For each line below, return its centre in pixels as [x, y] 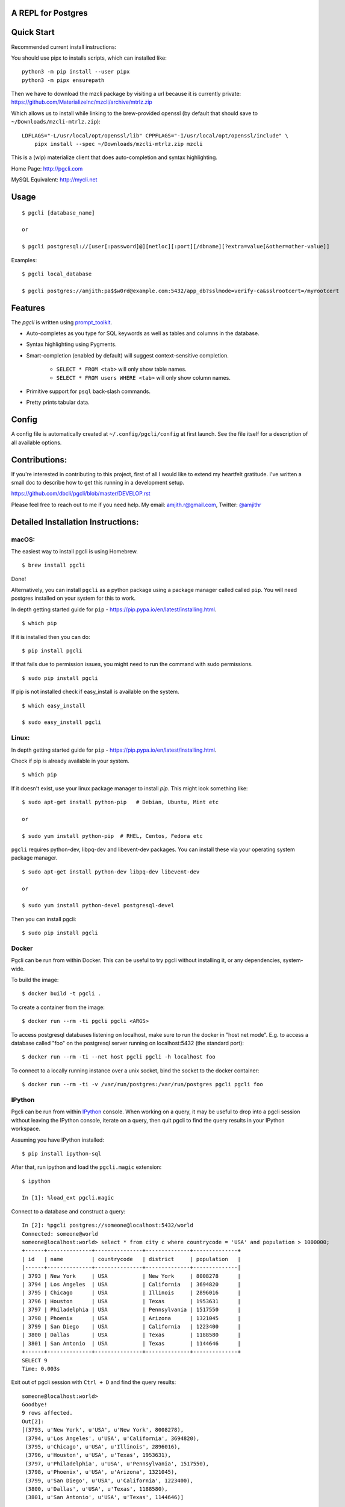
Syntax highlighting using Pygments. [71, 344]
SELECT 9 [35, 1360]
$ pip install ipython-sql [62, 1153]
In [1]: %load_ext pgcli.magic [68, 1198]
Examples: [24, 260]
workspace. [26, 1129]
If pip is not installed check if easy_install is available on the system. [95, 692]
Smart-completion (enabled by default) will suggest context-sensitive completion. [127, 355]
